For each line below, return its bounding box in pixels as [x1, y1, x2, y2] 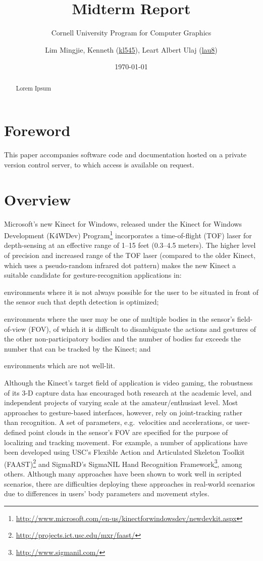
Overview [4, 189, 71, 209]
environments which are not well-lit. [4, 360, 115, 371]
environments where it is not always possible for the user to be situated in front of [4, 286, 258, 297]
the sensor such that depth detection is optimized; [4, 296, 159, 307]
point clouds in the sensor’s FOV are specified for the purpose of [28, 426, 228, 437]
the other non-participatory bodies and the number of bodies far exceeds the [4, 333, 241, 344]
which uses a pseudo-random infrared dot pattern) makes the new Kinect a [4, 260, 236, 270]
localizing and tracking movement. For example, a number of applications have [4, 437, 248, 447]
